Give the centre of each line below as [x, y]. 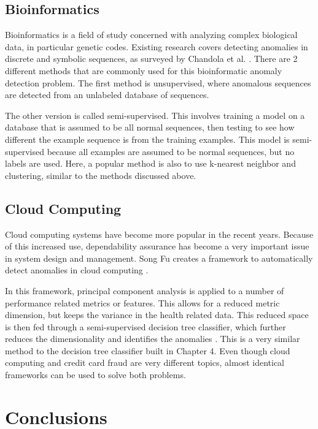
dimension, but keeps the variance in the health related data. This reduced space [157, 315]
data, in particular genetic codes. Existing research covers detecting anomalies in [157, 46]
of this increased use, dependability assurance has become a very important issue [157, 246]
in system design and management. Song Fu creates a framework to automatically [159, 258]
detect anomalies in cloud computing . [77, 270]
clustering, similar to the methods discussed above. [101, 175]
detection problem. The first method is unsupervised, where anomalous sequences [158, 82]
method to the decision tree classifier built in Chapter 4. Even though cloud [148, 350]
